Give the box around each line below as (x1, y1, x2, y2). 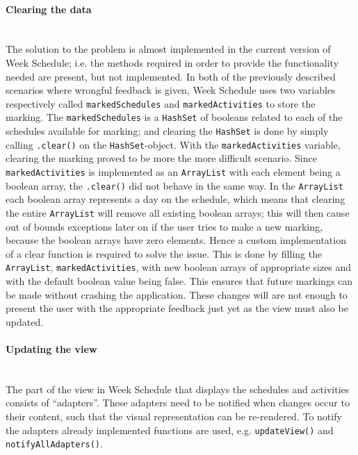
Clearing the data (6, 1, 92, 16)
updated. (6, 314, 44, 329)
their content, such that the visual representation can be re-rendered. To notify (6, 408, 342, 423)
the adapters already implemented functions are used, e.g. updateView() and (6, 422, 334, 437)
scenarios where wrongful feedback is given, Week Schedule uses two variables (6, 83, 336, 97)
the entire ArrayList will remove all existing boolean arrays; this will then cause (6, 205, 350, 220)
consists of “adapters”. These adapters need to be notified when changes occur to (6, 395, 350, 410)
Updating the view (6, 341, 97, 356)
